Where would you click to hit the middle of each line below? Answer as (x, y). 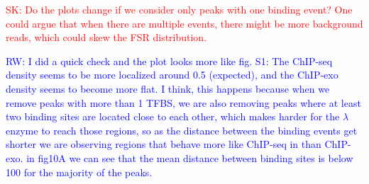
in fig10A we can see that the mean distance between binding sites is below (190, 157)
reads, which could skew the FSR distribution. (106, 37)
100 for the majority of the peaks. (79, 172)
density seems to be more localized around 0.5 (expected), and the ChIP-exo (172, 75)
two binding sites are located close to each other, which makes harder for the (173, 116)
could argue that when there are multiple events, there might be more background (184, 23)
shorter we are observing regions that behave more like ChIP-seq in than (164, 144)
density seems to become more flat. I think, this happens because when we (168, 88)
